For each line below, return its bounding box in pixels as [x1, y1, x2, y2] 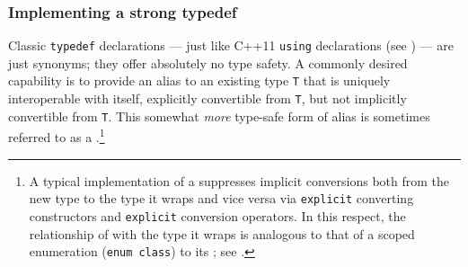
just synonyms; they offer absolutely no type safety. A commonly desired [8, 53, 408, 72]
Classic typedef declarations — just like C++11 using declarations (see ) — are [8, 36, 454, 55]
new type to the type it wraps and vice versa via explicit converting [29, 189, 414, 208]
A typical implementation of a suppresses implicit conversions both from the [29, 171, 450, 190]
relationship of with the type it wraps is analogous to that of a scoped [29, 224, 415, 243]
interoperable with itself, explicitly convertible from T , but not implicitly [8, 89, 407, 108]
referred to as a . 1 [8, 125, 105, 147]
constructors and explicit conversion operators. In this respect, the [29, 206, 406, 225]
